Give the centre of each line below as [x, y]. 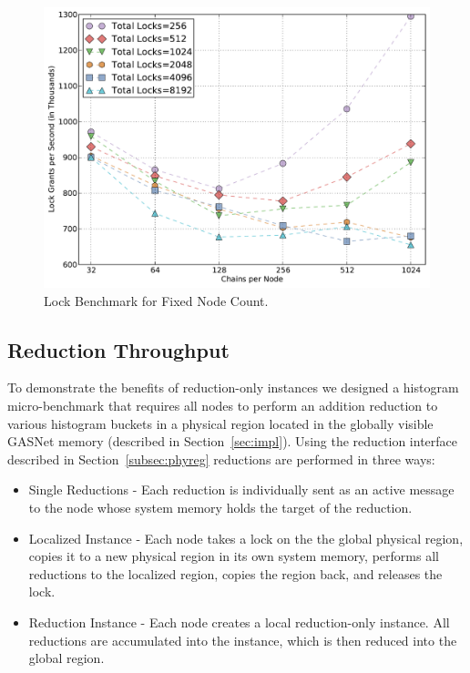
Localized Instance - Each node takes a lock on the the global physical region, [246, 538]
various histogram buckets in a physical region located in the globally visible [220, 423]
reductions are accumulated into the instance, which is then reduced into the [243, 640]
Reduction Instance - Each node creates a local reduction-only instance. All [239, 622]
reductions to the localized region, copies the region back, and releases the [235, 573]
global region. [66, 658]
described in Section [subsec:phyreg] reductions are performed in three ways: [221, 459]
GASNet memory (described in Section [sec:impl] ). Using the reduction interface [233, 441]
